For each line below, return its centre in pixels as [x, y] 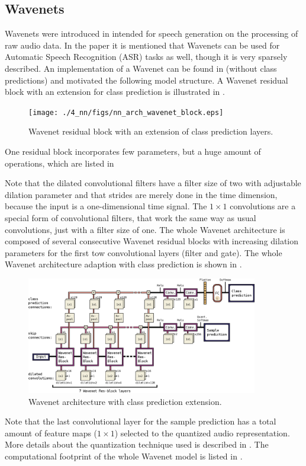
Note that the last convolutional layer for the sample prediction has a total [141, 421]
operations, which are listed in [59, 163]
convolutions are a [263, 206]
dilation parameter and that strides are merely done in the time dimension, [141, 194]
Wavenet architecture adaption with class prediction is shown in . [123, 264]
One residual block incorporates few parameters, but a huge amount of [133, 151]
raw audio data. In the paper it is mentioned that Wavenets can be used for [142, 45]
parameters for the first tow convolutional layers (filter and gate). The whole [144, 252]
